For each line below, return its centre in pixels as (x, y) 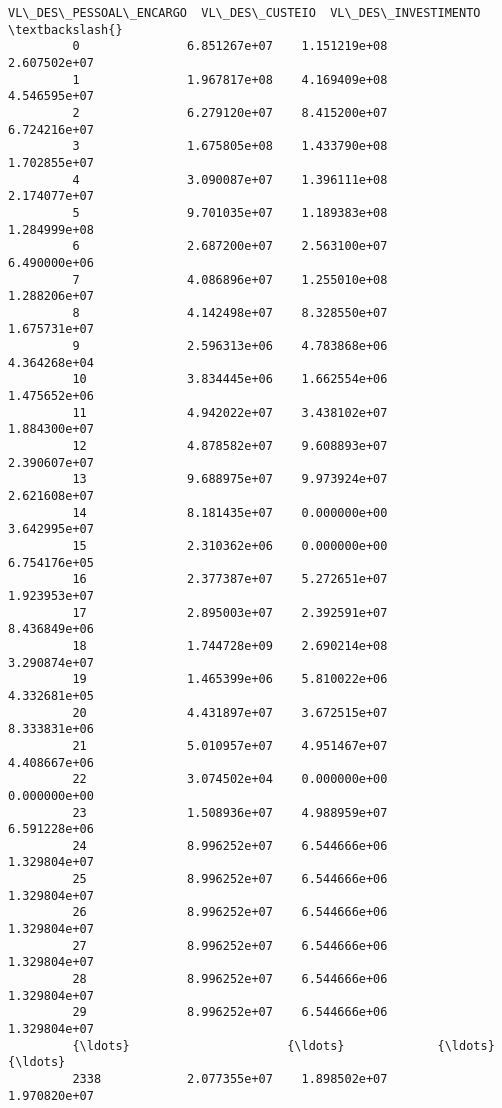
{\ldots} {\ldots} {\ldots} (283, 1045)
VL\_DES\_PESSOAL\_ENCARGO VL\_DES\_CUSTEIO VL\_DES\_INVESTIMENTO (244, 13)
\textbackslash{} (65, 29)
